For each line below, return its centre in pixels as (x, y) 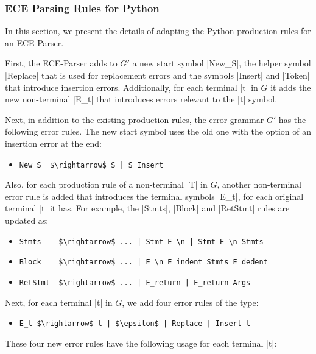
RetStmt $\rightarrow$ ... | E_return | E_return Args (135, 282)
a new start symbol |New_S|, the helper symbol (222, 63)
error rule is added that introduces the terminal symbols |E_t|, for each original (154, 196)
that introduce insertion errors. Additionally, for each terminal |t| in (132, 87)
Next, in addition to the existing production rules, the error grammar (135, 119)
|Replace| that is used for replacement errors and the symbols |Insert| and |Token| (157, 75)
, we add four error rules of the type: (190, 302)
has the (292, 119)
